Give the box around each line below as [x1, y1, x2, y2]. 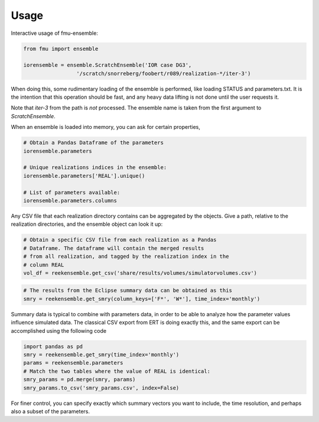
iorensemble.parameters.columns [23, 197, 118, 204]
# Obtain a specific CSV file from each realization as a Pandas [23, 236, 217, 244]
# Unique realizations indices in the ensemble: [23, 164, 167, 171]
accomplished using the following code [11, 327, 106, 334]
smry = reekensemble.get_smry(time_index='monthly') [23, 352, 180, 358]
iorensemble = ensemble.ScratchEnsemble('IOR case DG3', [23, 62, 192, 69]
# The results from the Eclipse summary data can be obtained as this [23, 287, 233, 294]
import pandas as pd [23, 343, 83, 350]
